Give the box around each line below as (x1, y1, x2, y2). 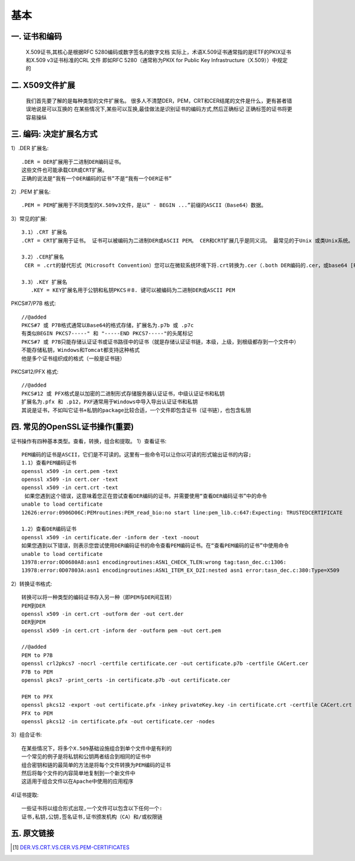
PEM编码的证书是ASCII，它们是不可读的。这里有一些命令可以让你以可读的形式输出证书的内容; (21, 451, 251, 458)
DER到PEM (21, 619, 46, 626)
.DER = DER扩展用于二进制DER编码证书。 (21, 158, 124, 165)
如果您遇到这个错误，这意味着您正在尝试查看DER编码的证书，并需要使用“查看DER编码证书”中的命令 (24, 493, 267, 499)
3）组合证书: (11, 731, 42, 739)
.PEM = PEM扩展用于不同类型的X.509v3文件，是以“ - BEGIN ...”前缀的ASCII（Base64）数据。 (21, 202, 267, 209)
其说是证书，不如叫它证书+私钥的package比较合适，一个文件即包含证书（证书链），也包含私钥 (21, 407, 251, 413)
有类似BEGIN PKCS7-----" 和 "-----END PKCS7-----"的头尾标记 (21, 330, 193, 337)
